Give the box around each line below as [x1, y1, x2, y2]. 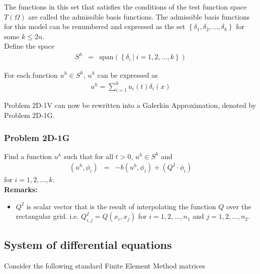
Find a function [4, 151, 52, 161]
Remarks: [4, 184, 38, 195]
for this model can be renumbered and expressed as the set [4, 21, 186, 32]
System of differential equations [4, 237, 172, 252]
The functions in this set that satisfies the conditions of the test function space [4, 2, 247, 12]
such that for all [63, 151, 114, 161]
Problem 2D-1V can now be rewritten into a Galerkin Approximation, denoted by [4, 100, 256, 110]
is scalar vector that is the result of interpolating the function [26, 201, 216, 211]
